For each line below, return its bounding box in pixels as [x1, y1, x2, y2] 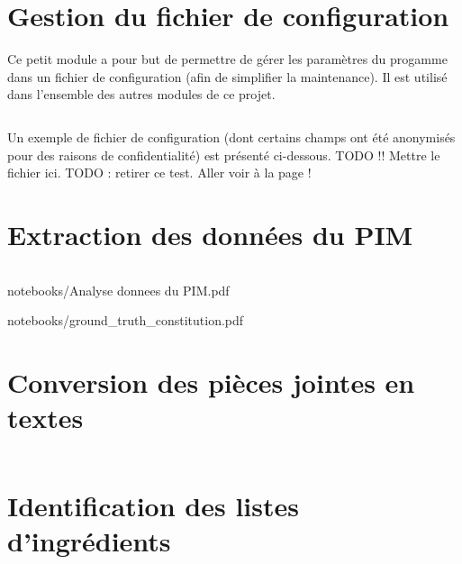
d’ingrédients [7, 522, 171, 559]
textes [7, 399, 84, 436]
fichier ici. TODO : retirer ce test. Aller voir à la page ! [7, 163, 312, 182]
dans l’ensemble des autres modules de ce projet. [7, 85, 276, 104]
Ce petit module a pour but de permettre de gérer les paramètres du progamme [7, 50, 448, 68]
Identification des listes [7, 487, 299, 523]
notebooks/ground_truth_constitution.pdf [7, 311, 244, 330]
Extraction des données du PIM [7, 215, 413, 252]
